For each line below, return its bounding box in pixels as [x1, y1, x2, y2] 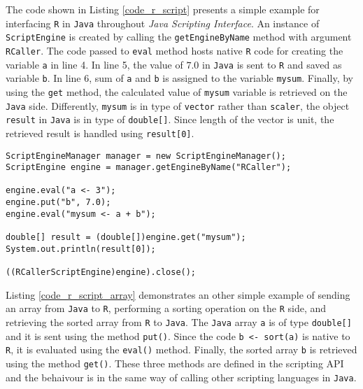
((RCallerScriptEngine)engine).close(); [6, 267, 197, 278]
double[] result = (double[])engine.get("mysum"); [6, 232, 246, 243]
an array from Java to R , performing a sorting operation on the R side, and [6, 301, 327, 316]
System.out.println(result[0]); [6, 243, 156, 254]
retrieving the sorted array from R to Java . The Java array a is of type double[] [6, 314, 352, 329]
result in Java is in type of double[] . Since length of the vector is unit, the [6, 112, 334, 127]
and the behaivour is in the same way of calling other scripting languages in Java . [6, 369, 357, 384]
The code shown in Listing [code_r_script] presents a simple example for [6, 2, 320, 16]
